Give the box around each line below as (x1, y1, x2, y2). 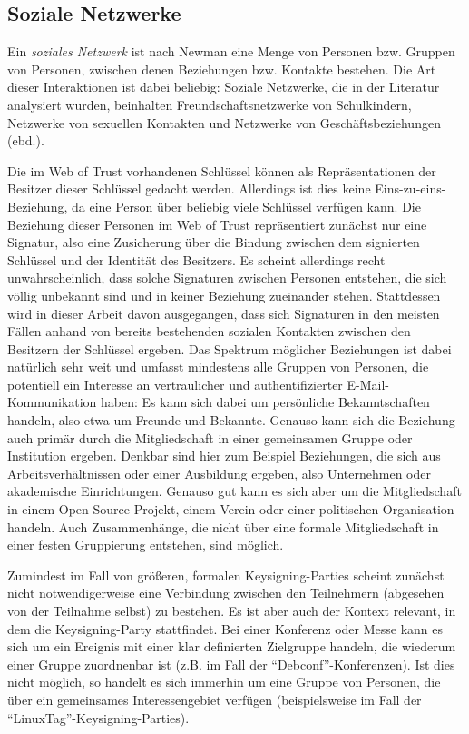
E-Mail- (347, 374, 389, 393)
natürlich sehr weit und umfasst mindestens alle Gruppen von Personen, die (7, 357, 429, 376)
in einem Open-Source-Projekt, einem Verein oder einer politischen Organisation (7, 500, 454, 519)
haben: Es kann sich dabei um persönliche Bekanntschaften (101, 392, 430, 412)
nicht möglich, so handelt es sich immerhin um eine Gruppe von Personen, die (7, 672, 441, 691)
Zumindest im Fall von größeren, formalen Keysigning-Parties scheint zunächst (7, 565, 445, 584)
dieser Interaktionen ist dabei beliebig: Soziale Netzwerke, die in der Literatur (7, 77, 440, 96)
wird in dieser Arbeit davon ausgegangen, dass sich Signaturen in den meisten (7, 303, 440, 322)
